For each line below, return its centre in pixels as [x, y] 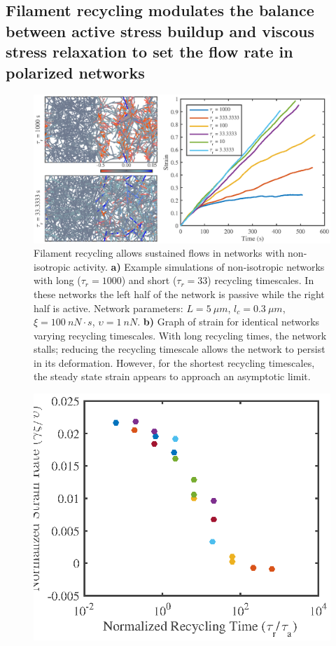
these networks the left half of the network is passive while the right [179, 294]
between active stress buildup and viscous [160, 31]
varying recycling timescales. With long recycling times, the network [180, 335]
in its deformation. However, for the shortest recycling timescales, [174, 362]
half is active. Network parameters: [108, 308]
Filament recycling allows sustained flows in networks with [159, 253]
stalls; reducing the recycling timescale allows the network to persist [180, 349]
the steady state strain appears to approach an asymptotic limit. [172, 376]
